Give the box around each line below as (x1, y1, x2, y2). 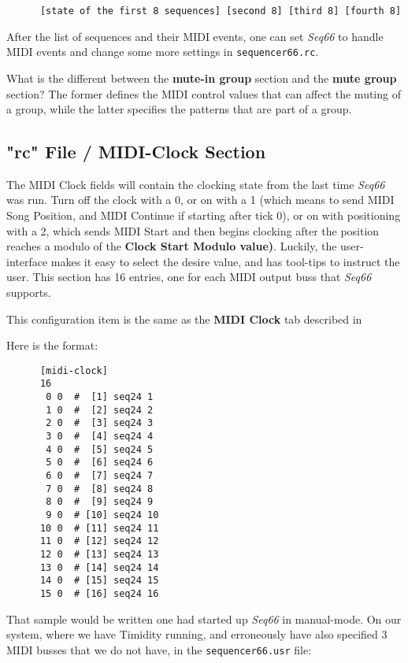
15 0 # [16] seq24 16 (39, 587, 159, 599)
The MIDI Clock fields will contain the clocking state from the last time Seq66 (6, 176, 385, 192)
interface (6, 253, 48, 269)
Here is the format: (6, 337, 98, 354)
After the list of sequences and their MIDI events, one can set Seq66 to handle (6, 28, 384, 44)
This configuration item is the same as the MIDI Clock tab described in (6, 310, 362, 327)
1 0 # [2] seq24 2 (46, 404, 154, 416)
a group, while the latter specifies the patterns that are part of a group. (6, 101, 352, 117)
